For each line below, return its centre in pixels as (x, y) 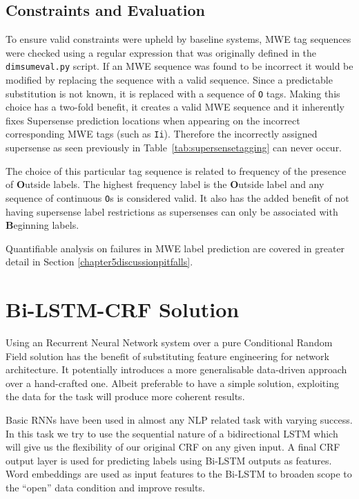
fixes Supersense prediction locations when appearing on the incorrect (153, 120)
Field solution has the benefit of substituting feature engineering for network (167, 356)
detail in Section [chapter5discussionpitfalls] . (99, 262)
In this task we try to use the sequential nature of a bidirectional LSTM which (172, 433)
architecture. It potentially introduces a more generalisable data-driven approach (176, 369)
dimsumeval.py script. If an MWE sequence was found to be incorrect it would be (179, 66)
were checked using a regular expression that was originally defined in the (161, 52)
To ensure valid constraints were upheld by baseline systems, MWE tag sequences (178, 39)
